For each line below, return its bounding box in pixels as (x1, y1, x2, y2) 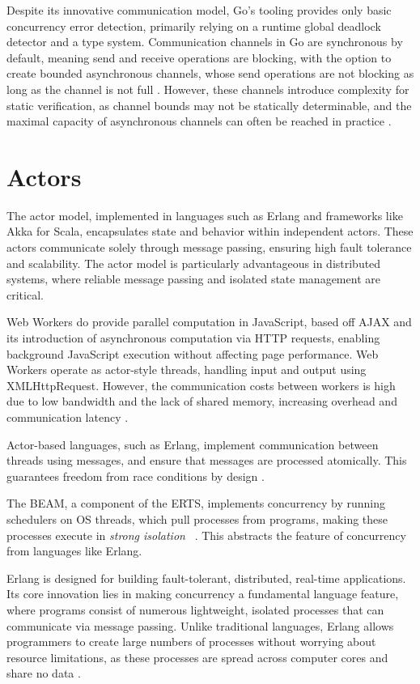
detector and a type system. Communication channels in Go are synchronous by (6, 33, 403, 50)
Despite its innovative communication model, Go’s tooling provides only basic (6, 2, 392, 18)
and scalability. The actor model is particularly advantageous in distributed (6, 254, 381, 271)
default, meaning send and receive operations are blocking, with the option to (6, 49, 392, 66)
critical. (6, 286, 44, 303)
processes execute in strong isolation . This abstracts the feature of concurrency (6, 526, 406, 543)
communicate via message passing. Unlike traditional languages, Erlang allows (6, 617, 394, 634)
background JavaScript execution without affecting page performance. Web (6, 345, 379, 362)
